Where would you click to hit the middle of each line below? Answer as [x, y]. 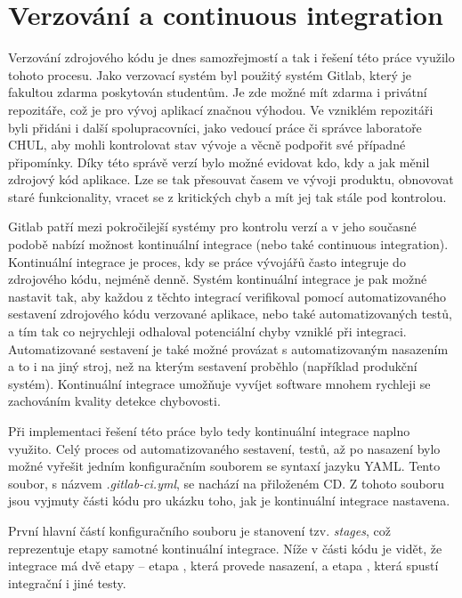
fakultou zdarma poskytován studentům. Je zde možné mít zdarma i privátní [218, 92]
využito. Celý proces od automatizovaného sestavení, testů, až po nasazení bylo [224, 448]
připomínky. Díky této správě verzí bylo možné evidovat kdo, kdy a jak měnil [219, 162]
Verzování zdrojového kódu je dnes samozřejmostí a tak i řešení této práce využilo [231, 57]
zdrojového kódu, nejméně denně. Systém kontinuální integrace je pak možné [218, 279]
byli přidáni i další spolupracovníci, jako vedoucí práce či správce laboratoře [215, 127]
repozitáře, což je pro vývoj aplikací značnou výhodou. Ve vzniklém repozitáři [221, 109]
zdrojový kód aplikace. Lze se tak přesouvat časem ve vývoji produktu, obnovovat [231, 179]
